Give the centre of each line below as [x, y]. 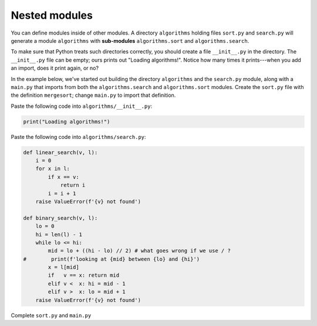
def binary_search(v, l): [60, 218]
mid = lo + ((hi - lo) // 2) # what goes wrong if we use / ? [139, 251]
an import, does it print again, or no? [55, 68]
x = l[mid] [63, 267]
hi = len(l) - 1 [59, 234]
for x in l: [53, 169]
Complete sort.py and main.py [51, 315]
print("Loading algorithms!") [67, 121]
